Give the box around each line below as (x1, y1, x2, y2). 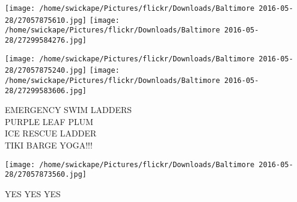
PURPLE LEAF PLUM (5, 115, 94, 127)
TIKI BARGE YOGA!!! (5, 139, 93, 151)
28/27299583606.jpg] (5, 86, 87, 95)
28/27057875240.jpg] (5, 66, 87, 75)
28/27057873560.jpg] (5, 170, 87, 179)
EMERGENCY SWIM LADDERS (5, 103, 132, 116)
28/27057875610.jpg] (5, 16, 87, 25)
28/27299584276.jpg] (5, 35, 87, 44)
